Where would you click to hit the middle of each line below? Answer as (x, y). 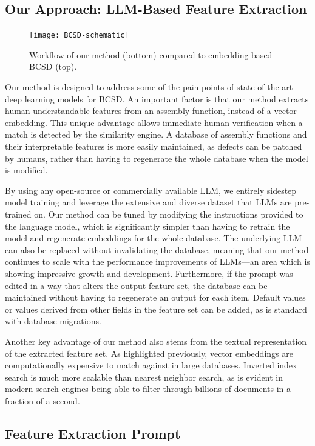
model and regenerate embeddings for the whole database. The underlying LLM (154, 238)
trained (18, 214)
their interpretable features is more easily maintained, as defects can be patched (154, 146)
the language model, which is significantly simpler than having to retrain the (147, 226)
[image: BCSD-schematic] (79, 35)
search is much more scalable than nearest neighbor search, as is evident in (144, 377)
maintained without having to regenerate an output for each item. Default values (155, 297)
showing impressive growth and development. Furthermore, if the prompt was (149, 273)
